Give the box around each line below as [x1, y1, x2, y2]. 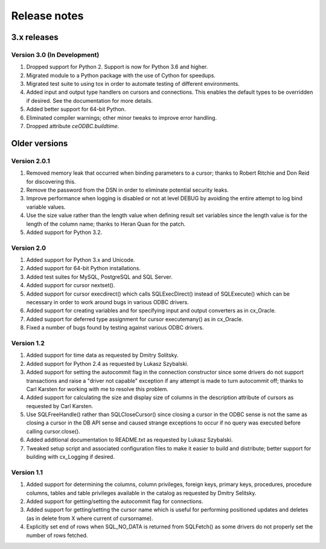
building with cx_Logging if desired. [26, 453, 115, 461]
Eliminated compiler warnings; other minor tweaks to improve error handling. [26, 114, 217, 121]
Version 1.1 [11, 468, 43, 476]
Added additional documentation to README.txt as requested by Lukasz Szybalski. [26, 436, 233, 444]
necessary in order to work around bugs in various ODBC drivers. [26, 299, 190, 306]
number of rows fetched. [26, 531, 88, 539]
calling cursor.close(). [26, 427, 81, 435]
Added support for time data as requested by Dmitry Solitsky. [26, 351, 179, 359]
